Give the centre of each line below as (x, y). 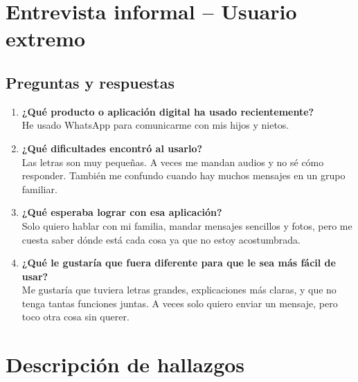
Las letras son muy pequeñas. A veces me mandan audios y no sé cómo (173, 162)
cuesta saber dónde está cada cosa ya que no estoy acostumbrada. (161, 239)
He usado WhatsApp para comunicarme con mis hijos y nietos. (155, 125)
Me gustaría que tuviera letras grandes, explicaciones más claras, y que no (179, 290)
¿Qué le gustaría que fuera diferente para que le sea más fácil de (179, 263)
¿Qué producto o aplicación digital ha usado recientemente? (168, 111)
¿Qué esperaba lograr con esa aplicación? (122, 212)
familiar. (39, 189)
